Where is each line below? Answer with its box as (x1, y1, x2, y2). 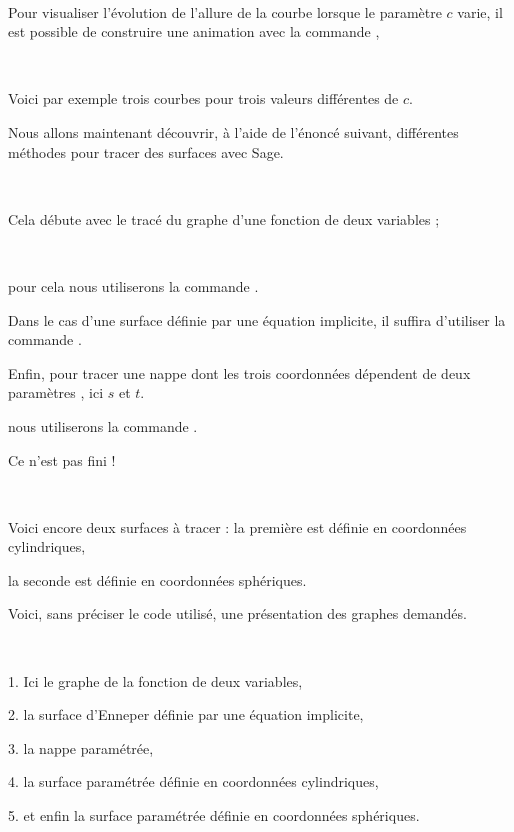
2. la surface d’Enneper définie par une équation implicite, (8, 704, 364, 725)
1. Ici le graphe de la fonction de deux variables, (8, 670, 303, 691)
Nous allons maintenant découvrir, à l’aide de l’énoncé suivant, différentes (8, 121, 459, 142)
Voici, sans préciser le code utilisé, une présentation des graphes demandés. (8, 603, 467, 624)
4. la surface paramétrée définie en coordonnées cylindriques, (8, 771, 379, 792)
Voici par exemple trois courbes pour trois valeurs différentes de (8, 88, 399, 109)
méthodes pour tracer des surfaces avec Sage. (8, 141, 284, 162)
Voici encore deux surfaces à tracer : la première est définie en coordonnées (8, 516, 467, 537)
